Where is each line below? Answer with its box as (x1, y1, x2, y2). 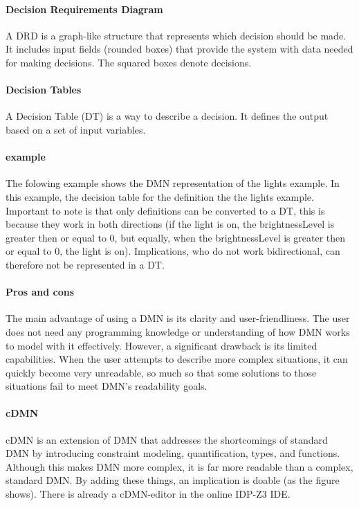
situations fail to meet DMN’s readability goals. (6, 379, 208, 393)
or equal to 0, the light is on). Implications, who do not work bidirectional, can (6, 244, 340, 258)
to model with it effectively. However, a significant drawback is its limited (6, 338, 317, 352)
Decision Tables (6, 82, 82, 97)
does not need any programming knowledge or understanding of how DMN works (6, 324, 350, 338)
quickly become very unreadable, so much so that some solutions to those (6, 365, 317, 379)
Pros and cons (6, 284, 74, 299)
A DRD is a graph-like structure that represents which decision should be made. (6, 28, 346, 42)
